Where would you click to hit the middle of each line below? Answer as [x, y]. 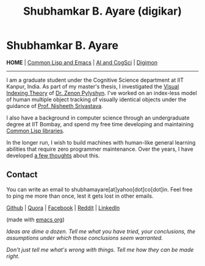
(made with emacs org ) [36, 219]
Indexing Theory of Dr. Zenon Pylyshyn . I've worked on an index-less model [102, 93]
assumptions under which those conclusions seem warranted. [85, 238]
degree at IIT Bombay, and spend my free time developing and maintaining [100, 124]
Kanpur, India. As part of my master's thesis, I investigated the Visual [93, 86]
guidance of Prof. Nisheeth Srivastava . [55, 106]
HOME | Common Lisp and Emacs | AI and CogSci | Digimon [82, 62]
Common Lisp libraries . [35, 131]
